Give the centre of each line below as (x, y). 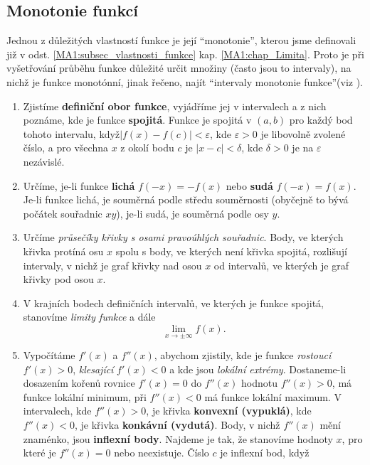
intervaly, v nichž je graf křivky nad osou (112, 265)
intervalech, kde (57, 411)
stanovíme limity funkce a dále (89, 317)
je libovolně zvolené (303, 133)
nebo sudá (249, 185)
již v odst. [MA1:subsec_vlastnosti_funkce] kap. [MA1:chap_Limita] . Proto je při (186, 54)
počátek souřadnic (63, 213)
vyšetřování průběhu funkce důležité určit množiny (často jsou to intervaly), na (179, 68)
